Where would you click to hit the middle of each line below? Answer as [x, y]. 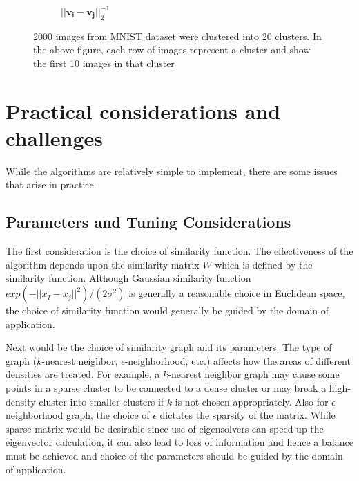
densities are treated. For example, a [83, 374]
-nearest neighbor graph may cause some [254, 374]
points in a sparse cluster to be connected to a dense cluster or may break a [166, 388]
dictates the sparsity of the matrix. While [248, 415]
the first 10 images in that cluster [104, 63]
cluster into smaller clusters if [101, 401]
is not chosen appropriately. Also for [252, 401]
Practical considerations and [143, 110]
